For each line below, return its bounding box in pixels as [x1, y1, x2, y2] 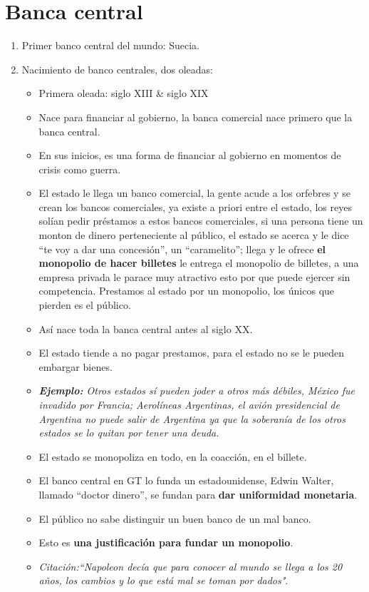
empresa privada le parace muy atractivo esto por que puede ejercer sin [38, 269, 350, 284]
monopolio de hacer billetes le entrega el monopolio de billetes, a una [38, 255, 359, 270]
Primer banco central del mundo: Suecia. [21, 38, 200, 53]
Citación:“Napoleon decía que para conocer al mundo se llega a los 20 [38, 558, 343, 573]
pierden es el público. [38, 297, 131, 312]
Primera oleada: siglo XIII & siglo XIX [38, 86, 209, 101]
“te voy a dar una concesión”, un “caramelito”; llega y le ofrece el [38, 241, 326, 256]
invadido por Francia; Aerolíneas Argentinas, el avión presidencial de [38, 397, 340, 412]
